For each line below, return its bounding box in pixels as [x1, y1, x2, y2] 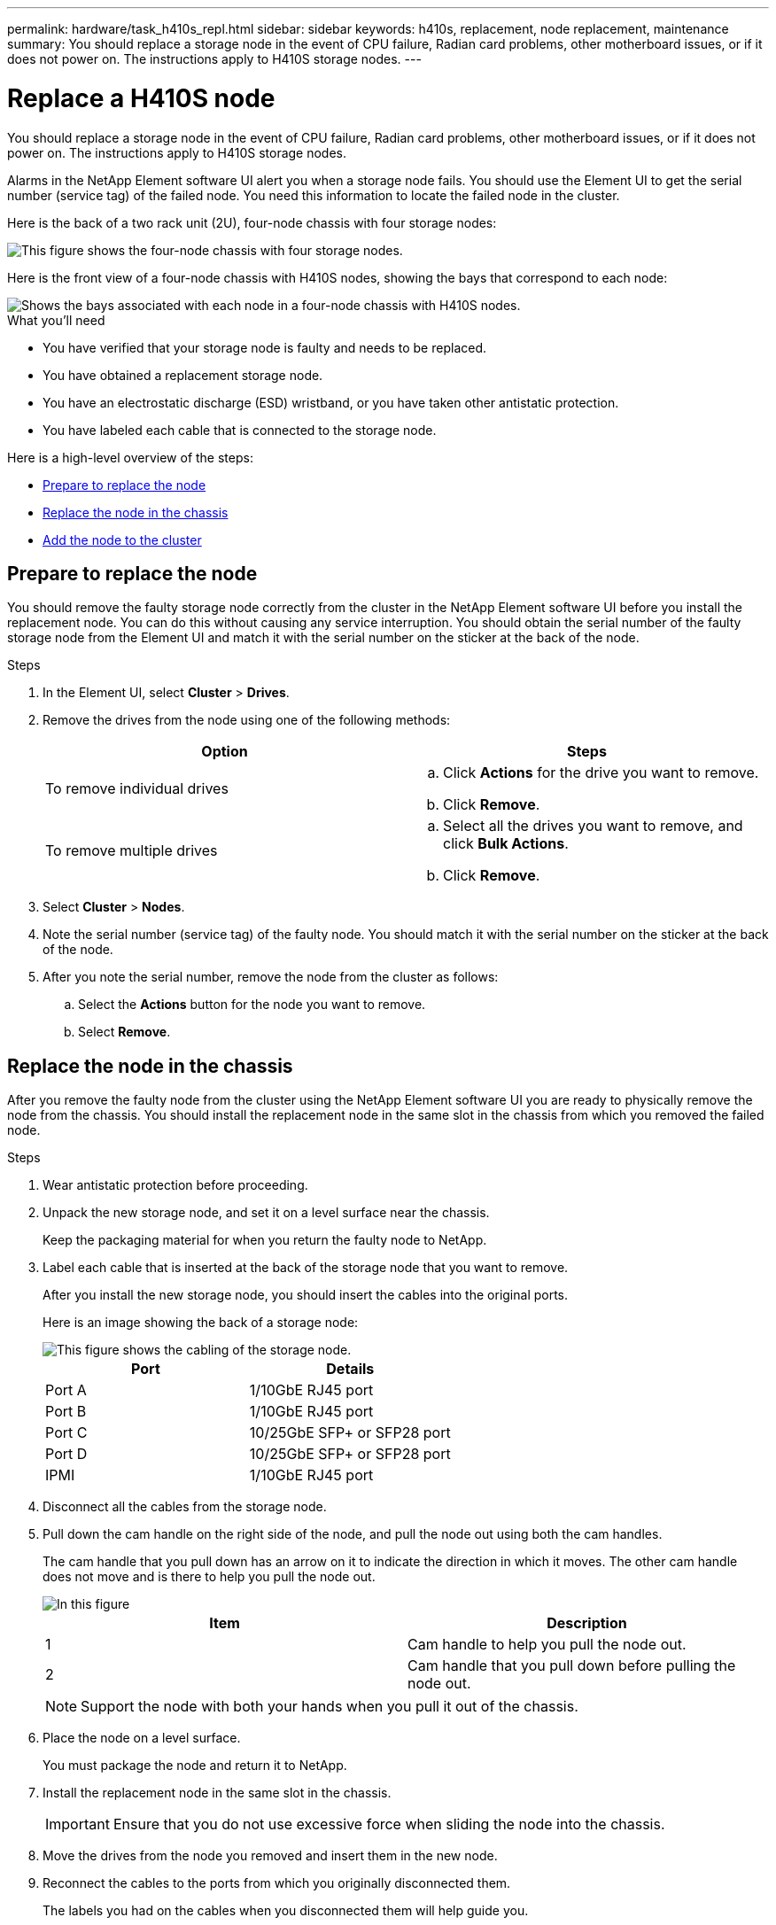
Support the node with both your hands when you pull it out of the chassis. [81, 1697, 578, 1716]
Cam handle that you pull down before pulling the [407, 1657, 736, 1675]
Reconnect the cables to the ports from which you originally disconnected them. [43, 1875, 511, 1891]
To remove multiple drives [45, 842, 218, 860]
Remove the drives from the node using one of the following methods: [43, 712, 451, 728]
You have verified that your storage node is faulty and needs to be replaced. [43, 339, 487, 355]
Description [547, 1614, 627, 1633]
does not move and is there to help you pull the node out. [43, 1569, 376, 1585]
